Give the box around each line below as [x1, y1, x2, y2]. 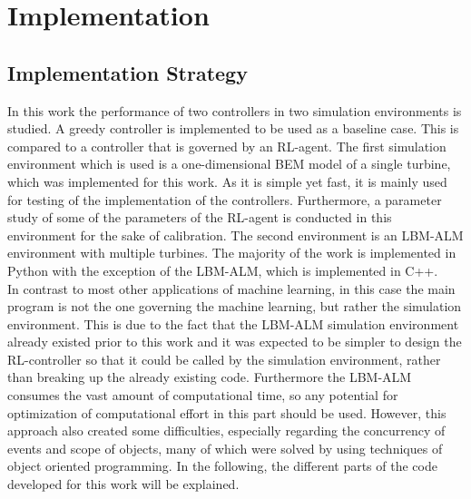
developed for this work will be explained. [7, 475, 240, 494]
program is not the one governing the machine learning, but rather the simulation [7, 297, 462, 316]
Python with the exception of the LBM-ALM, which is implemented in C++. [7, 260, 438, 279]
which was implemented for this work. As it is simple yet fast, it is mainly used [7, 171, 447, 191]
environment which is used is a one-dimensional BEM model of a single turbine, [7, 154, 451, 173]
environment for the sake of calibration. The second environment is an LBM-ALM [7, 225, 464, 244]
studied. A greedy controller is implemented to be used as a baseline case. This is [7, 119, 459, 138]
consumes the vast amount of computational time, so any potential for [7, 386, 398, 405]
